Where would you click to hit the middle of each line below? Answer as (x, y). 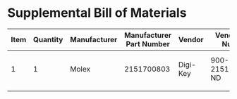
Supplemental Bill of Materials (97, 13)
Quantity (48, 39)
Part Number (148, 44)
